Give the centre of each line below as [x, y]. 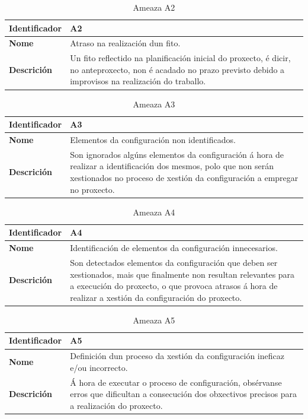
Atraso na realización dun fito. [125, 43]
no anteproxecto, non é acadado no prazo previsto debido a [177, 69]
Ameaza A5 [154, 320]
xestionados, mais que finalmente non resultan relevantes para [182, 274]
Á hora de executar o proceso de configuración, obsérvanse [176, 382]
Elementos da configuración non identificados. [153, 139]
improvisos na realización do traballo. [138, 81]
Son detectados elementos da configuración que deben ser [174, 262]
